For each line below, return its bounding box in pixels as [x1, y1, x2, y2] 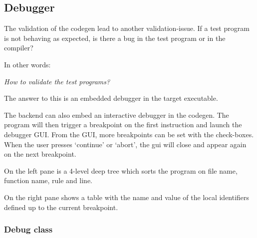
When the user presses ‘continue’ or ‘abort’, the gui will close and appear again [4, 139, 247, 149]
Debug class [4, 223, 53, 236]
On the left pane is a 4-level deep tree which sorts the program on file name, [4, 165, 238, 176]
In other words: [4, 59, 51, 69]
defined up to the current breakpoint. [4, 202, 118, 212]
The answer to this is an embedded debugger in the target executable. [4, 93, 218, 103]
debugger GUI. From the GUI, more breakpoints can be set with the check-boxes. [4, 129, 254, 139]
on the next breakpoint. [4, 149, 76, 159]
